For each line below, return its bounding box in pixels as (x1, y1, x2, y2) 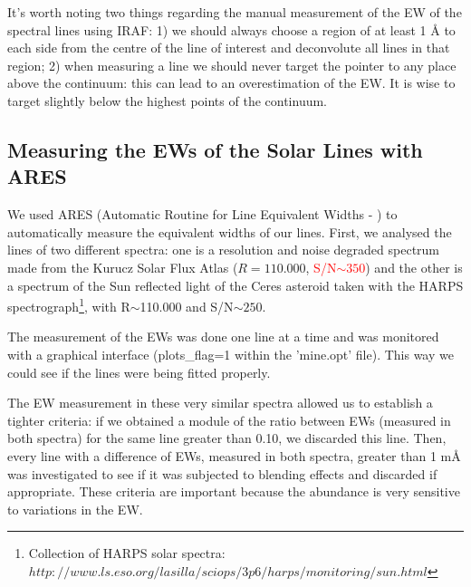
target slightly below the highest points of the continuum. (7, 91, 328, 110)
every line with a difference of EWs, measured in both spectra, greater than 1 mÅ (7, 446, 461, 465)
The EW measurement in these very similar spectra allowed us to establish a (7, 393, 433, 412)
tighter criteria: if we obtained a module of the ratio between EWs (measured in (7, 410, 451, 429)
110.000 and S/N (139, 296, 234, 315)
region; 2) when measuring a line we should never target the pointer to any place (7, 55, 457, 74)
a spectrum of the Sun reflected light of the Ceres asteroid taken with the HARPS (7, 275, 464, 294)
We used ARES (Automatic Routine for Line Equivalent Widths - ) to (7, 205, 398, 224)
